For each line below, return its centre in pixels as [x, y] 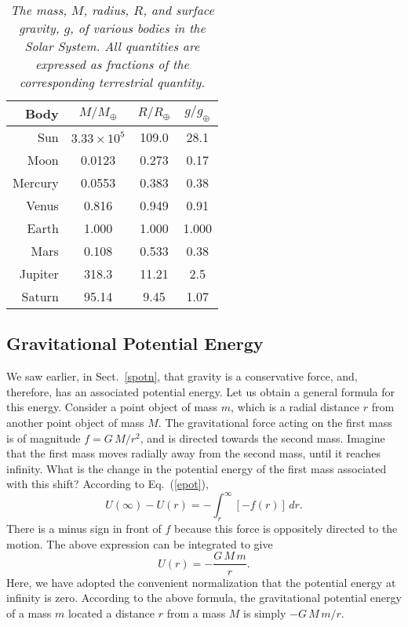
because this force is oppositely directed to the [286, 529]
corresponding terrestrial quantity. [112, 82]
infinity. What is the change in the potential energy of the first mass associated [197, 468]
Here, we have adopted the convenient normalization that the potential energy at [201, 582]
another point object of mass [75, 422]
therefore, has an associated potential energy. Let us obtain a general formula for [201, 391]
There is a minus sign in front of [84, 529]
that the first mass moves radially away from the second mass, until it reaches [194, 453]
